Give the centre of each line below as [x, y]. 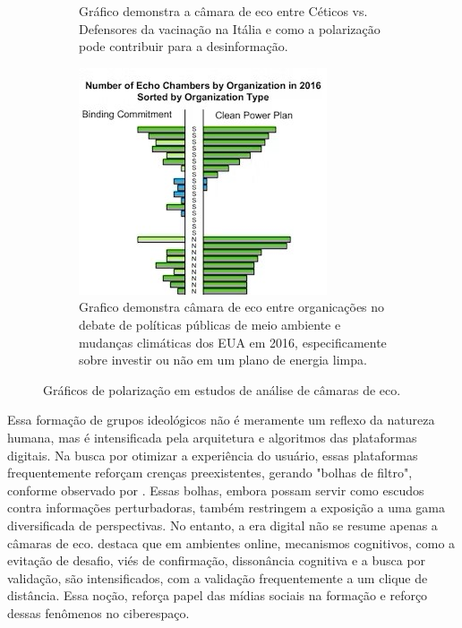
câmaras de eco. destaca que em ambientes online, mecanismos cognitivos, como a [231, 542]
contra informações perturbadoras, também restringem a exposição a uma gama [227, 508]
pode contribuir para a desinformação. [184, 46]
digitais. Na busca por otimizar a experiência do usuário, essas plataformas [213, 455]
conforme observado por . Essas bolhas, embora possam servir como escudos [216, 490]
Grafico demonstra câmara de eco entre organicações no [232, 307]
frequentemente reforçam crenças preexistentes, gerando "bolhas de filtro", [210, 473]
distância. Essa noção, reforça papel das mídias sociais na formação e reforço [218, 595]
